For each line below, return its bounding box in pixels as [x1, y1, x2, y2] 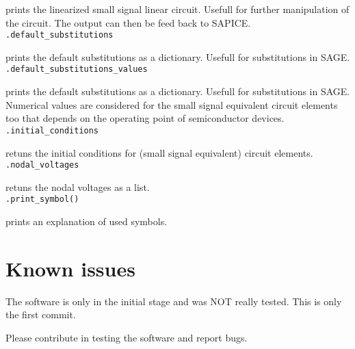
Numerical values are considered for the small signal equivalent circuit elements [5, 97, 338, 112]
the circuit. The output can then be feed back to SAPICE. [5, 15, 251, 29]
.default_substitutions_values [5, 64, 148, 75]
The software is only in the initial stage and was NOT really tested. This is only [5, 294, 342, 308]
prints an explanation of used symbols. [5, 214, 168, 229]
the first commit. [5, 307, 76, 322]
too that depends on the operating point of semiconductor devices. [5, 111, 285, 125]
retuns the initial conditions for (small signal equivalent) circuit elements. [5, 145, 313, 159]
